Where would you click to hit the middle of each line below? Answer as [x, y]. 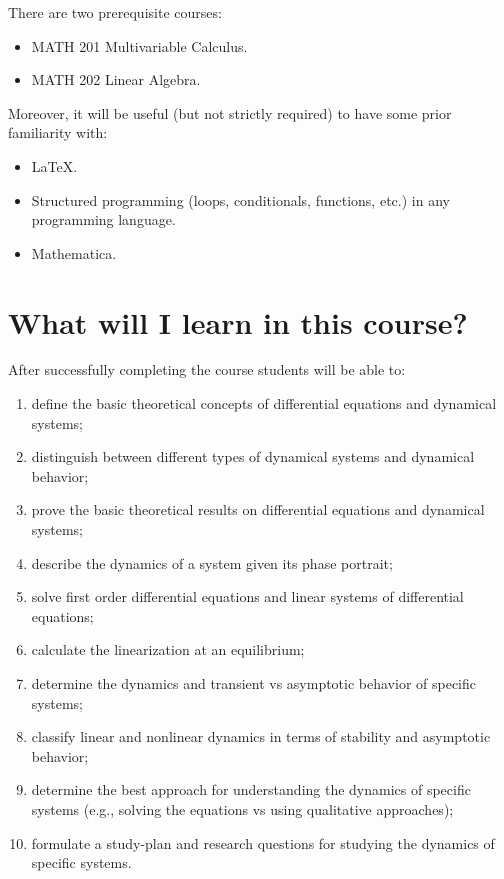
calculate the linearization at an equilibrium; [168, 649]
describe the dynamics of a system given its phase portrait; [212, 562]
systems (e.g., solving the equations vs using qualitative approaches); [242, 808]
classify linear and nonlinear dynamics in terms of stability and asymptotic [261, 736]
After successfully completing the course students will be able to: [207, 369]
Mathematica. [74, 252]
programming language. [103, 219]
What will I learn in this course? [238, 321]
